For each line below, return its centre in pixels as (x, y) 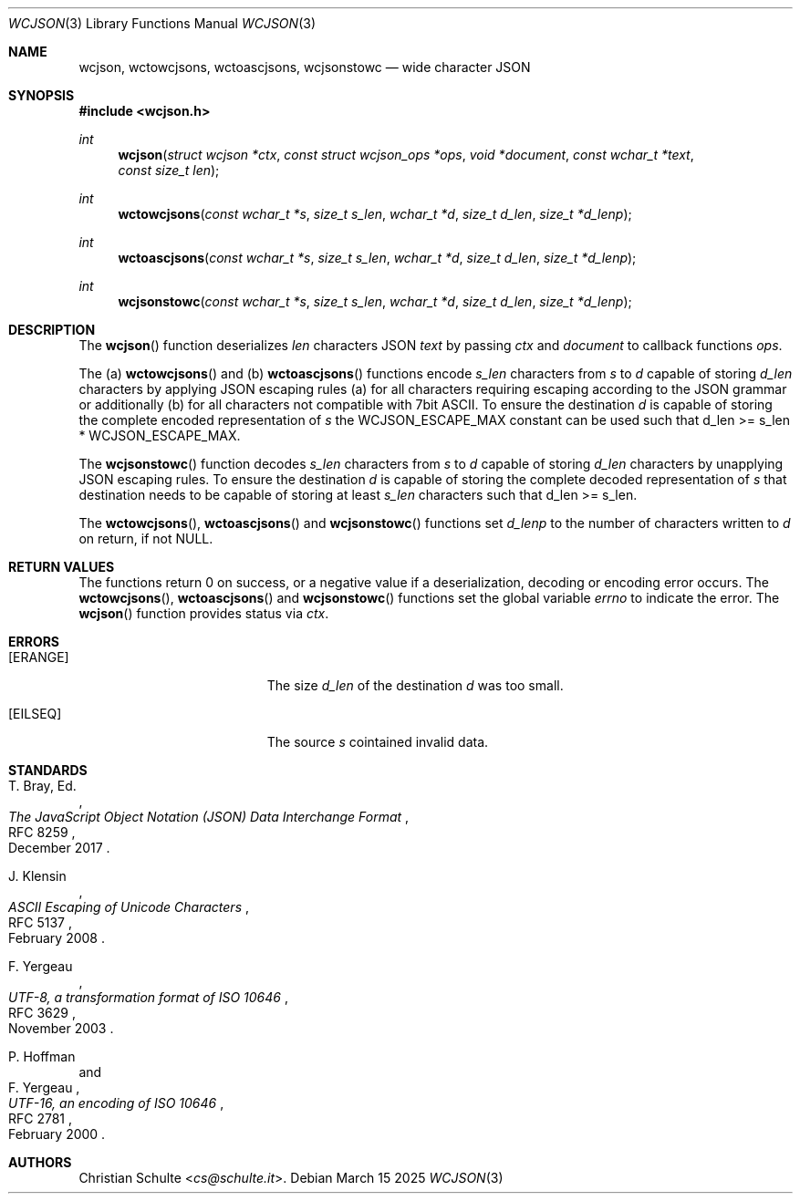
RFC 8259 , (42, 832)
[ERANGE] (39, 657)
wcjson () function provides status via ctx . (204, 613)
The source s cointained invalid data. (378, 742)
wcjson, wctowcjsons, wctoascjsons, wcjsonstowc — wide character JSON (305, 67)
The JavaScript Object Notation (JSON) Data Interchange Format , (209, 817)
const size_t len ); (169, 170)
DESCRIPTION (52, 330)
